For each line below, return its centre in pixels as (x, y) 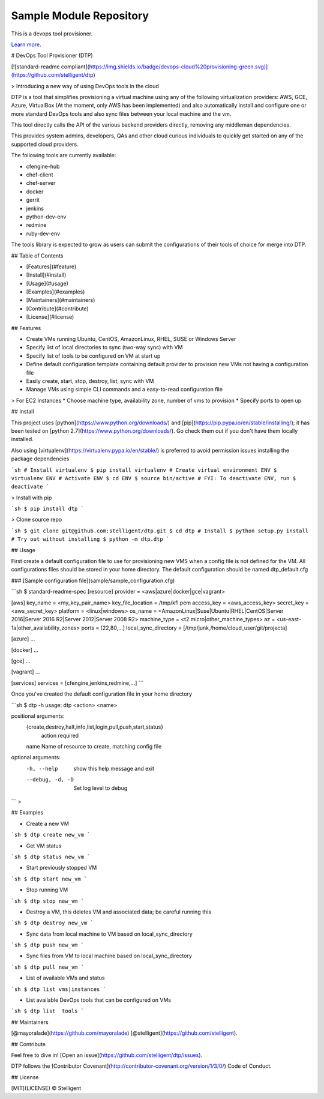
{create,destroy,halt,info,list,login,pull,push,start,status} (95, 727)
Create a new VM (47, 823)
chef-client (40, 175)
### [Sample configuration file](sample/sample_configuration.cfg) (93, 580)
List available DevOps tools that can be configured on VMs (98, 1000)
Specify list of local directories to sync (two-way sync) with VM (104, 348)
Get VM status (44, 846)
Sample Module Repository (80, 16)
